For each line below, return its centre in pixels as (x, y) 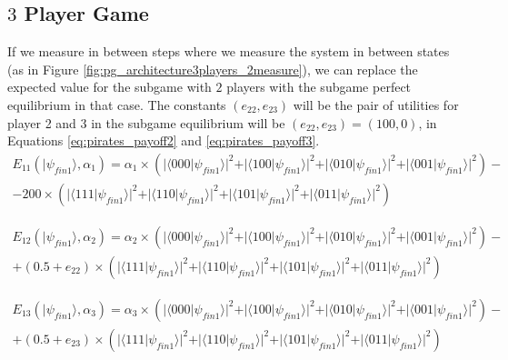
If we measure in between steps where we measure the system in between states (229, 51)
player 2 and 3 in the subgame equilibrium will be (146, 122)
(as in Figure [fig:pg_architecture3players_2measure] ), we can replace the (213, 69)
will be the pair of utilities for (376, 104)
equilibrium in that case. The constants (117, 104)
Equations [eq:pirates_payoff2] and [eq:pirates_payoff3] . (164, 140)
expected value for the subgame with (110, 87)
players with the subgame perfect (319, 87)
